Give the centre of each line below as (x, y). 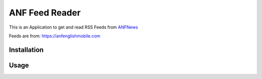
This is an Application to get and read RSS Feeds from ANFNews (74, 27)
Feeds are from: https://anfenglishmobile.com (55, 36)
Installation (26, 50)
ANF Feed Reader (45, 13)
